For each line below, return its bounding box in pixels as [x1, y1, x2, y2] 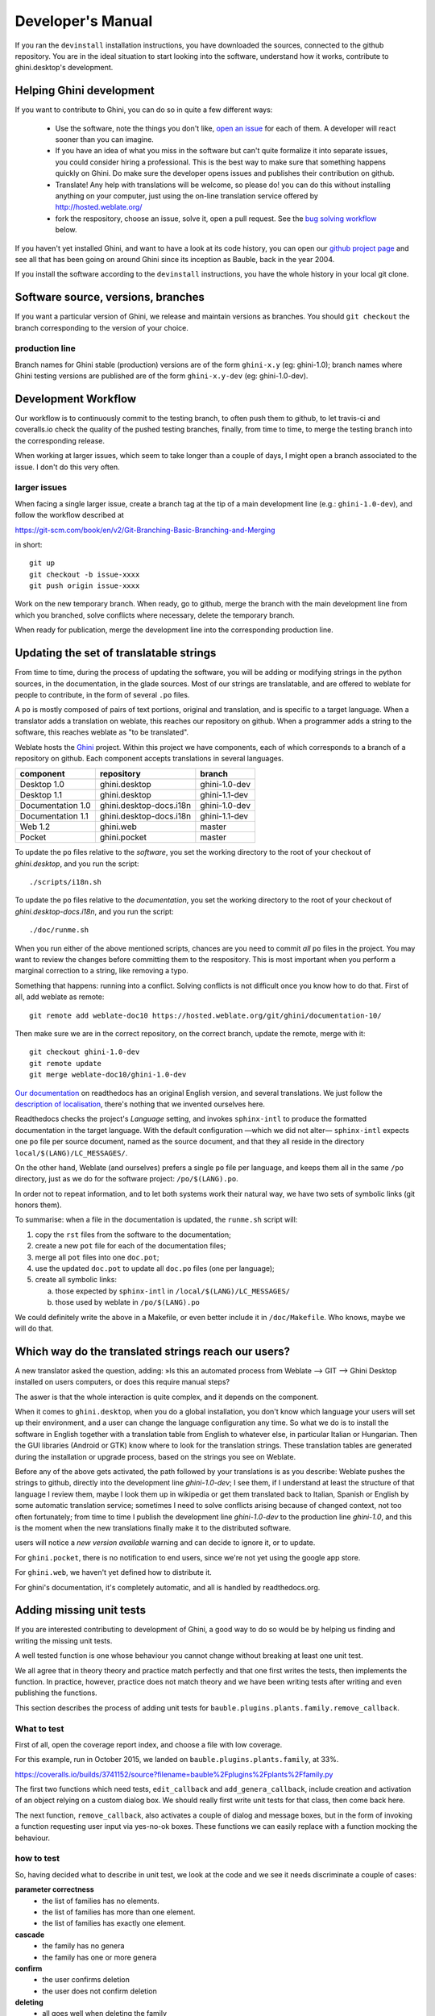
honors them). [14, 1200, 62, 1210]
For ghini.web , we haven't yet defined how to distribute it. [14, 1568, 213, 1577]
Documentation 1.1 [19, 810, 89, 822]
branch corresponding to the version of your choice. [14, 323, 189, 332]
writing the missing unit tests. [14, 1635, 113, 1645]
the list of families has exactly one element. [42, 1918, 186, 1928]
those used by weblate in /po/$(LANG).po [55, 1297, 201, 1307]
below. [55, 225, 77, 235]
